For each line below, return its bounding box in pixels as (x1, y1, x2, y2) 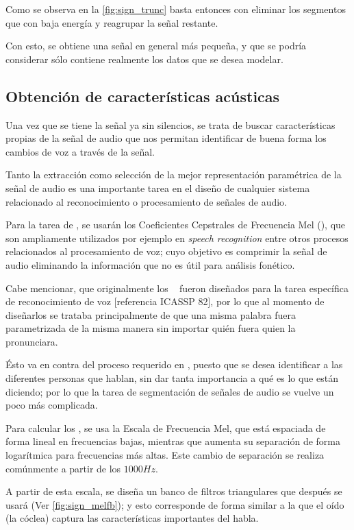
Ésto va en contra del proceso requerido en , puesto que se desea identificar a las (5, 357, 343, 372)
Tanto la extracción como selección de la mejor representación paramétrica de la (5, 167, 342, 182)
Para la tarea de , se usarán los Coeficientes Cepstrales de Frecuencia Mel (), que (5, 217, 346, 232)
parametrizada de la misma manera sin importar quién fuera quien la (5, 321, 296, 335)
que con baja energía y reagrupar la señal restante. (5, 15, 218, 29)
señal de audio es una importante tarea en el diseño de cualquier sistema (5, 180, 310, 195)
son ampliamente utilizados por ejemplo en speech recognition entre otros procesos (5, 230, 349, 245)
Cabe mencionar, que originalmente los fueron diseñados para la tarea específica (5, 280, 349, 295)
